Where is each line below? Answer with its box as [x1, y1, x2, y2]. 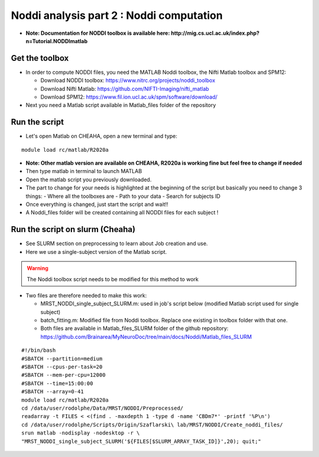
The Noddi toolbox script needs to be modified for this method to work [27, 275, 199, 283]
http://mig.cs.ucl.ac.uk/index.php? [171, 30, 260, 37]
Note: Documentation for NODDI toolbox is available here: [25, 30, 170, 37]
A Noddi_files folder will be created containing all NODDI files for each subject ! [25, 209, 219, 216]
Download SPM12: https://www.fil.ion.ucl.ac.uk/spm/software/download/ [40, 93, 218, 100]
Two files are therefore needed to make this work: [25, 292, 147, 299]
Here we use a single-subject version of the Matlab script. [25, 248, 167, 255]
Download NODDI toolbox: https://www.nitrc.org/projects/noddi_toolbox [40, 77, 216, 84]
